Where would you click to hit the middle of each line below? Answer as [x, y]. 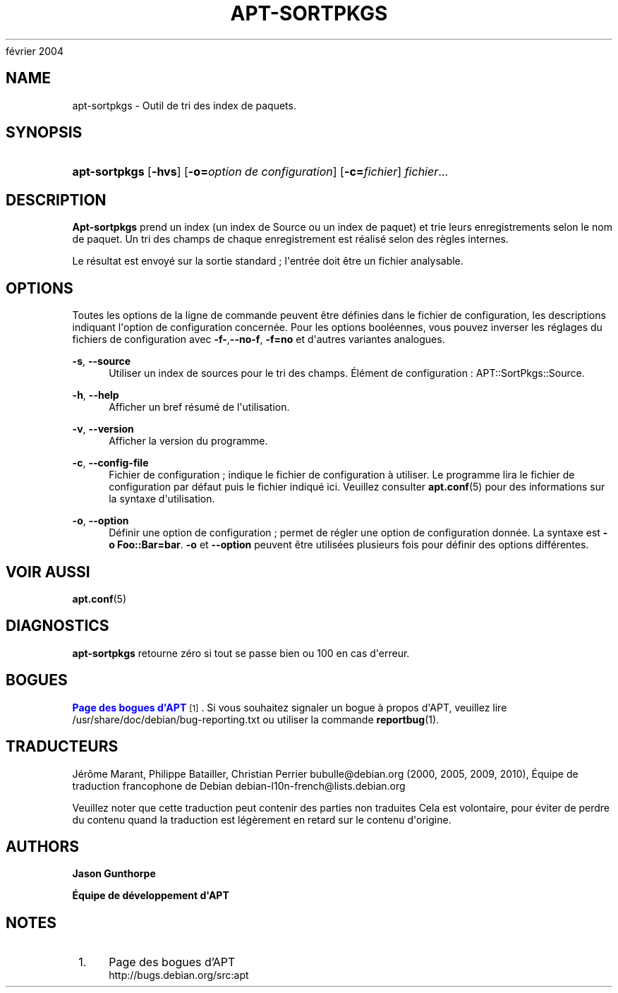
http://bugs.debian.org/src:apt [179, 975]
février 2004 [35, 51]
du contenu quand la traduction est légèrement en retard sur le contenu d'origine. [262, 819]
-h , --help [96, 395]
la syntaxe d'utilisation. [162, 499]
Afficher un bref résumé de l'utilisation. [199, 407]
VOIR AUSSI [48, 572]
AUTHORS [43, 846]
